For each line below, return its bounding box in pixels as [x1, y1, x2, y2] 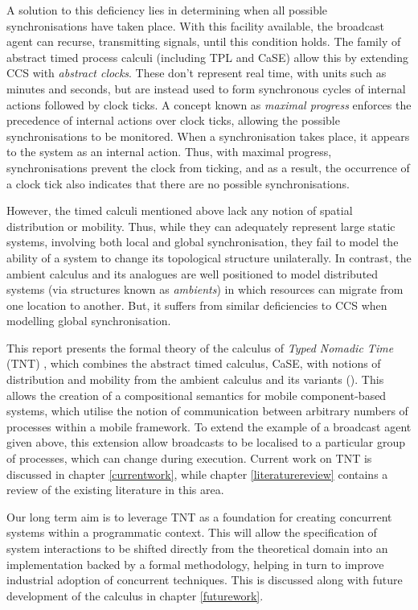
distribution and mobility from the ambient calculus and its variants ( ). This [6, 371, 384, 388]
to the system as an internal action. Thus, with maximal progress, [6, 143, 332, 160]
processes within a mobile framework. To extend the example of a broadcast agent [6, 418, 412, 435]
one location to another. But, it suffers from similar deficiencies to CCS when [6, 296, 387, 313]
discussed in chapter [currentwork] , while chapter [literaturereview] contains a [6, 465, 388, 482]
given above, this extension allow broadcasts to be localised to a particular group [6, 434, 405, 451]
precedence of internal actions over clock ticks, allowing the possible [6, 112, 340, 129]
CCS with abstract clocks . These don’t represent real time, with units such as [6, 64, 387, 81]
